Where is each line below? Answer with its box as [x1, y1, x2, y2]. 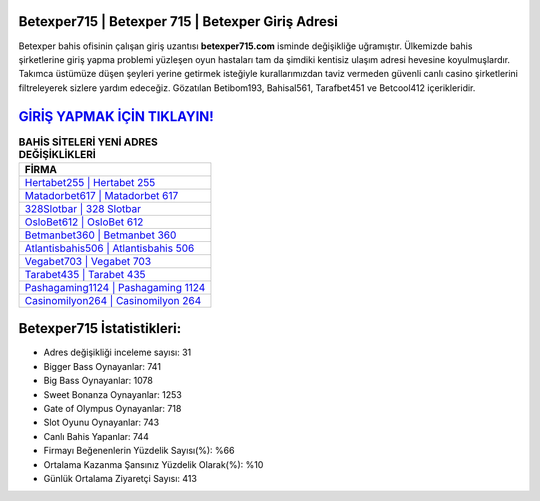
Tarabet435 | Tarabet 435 [24, 267, 146, 281]
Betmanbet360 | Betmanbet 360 [24, 228, 177, 242]
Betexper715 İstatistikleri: [18, 320, 182, 337]
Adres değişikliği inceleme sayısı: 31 [43, 346, 192, 359]
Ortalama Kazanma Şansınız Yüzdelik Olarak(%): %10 [43, 458, 264, 470]
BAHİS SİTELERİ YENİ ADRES [18, 135, 159, 149]
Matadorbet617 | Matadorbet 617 [24, 188, 179, 202]
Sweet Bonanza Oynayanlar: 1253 [43, 388, 182, 400]
